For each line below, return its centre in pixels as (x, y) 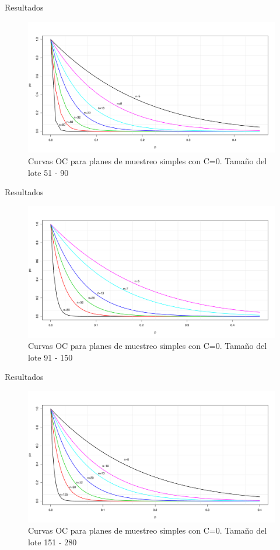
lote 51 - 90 (48, 172)
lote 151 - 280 (52, 542)
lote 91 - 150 (50, 357)
